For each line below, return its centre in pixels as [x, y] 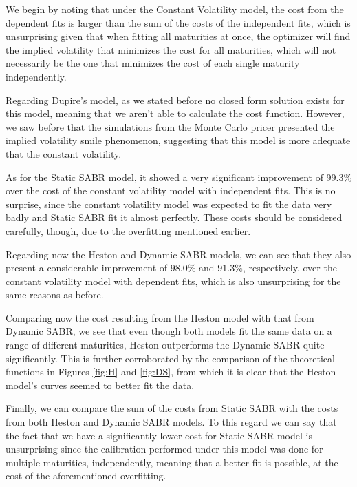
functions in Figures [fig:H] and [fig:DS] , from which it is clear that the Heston [171, 372]
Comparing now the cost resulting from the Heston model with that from [160, 317]
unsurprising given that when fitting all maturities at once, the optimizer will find [178, 36]
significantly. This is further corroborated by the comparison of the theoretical [170, 358]
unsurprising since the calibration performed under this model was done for [164, 449]
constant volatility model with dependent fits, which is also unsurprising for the [173, 281]
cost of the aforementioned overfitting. [86, 476]
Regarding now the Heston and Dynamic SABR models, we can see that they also [178, 254]
